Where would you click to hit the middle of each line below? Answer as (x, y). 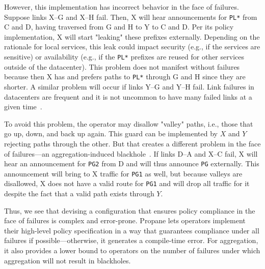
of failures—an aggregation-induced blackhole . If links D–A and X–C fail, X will (131, 153)
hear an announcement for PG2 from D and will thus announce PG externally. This (132, 163)
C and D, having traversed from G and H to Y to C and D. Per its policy (119, 27)
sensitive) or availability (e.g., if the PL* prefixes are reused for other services (124, 57)
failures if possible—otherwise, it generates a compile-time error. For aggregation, (131, 240)
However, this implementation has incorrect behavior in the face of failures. (122, 7)
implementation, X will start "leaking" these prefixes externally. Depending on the (132, 36)
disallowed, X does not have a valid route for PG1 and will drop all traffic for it (127, 183)
